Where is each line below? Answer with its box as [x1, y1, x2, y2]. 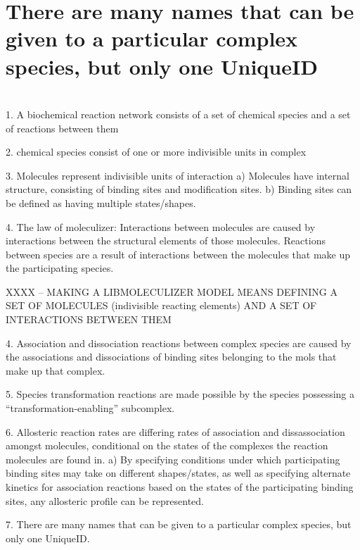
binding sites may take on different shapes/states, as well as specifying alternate [6, 465, 351, 480]
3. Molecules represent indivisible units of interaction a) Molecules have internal [6, 168, 349, 182]
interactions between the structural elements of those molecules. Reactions [6, 233, 326, 248]
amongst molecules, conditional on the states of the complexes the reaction [6, 438, 328, 453]
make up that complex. [6, 363, 105, 377]
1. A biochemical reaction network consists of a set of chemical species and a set [6, 106, 351, 121]
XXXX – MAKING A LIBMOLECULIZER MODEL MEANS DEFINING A [6, 284, 337, 299]
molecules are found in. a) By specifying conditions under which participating [6, 451, 340, 466]
